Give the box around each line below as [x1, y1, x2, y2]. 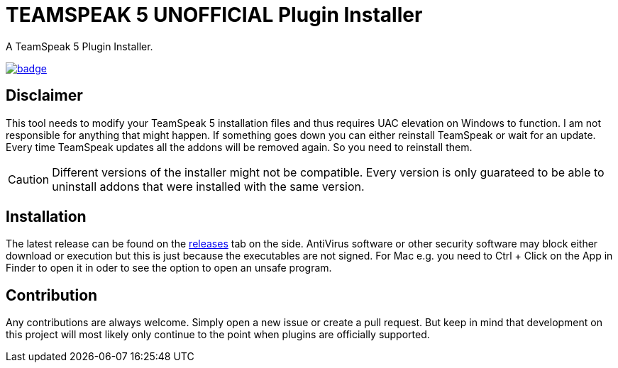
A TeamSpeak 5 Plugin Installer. [6, 40, 153, 52]
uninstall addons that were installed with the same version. [52, 179, 365, 194]
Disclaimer [6, 87, 83, 105]
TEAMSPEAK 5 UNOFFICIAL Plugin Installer [6, 3, 423, 27]
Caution [8, 172, 50, 186]
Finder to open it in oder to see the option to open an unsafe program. [6, 262, 332, 274]
